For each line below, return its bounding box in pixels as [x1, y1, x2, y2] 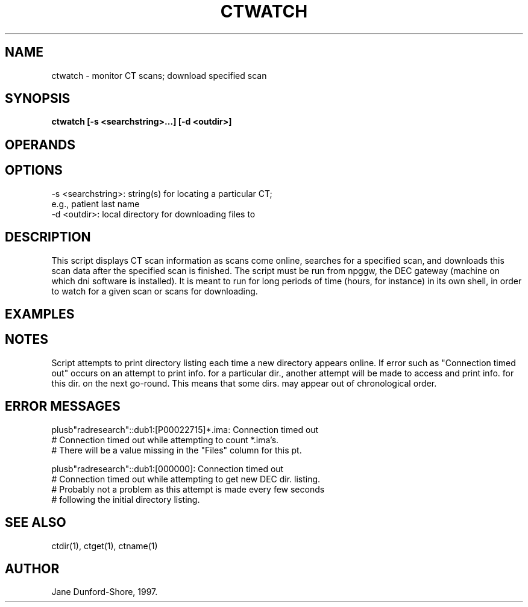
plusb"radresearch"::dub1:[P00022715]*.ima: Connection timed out [51, 424, 319, 435]
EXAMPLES [5, 306, 75, 322]
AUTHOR [5, 561, 60, 576]
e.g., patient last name [51, 198, 140, 209]
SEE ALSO [5, 515, 66, 531]
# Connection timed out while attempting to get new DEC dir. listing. [51, 473, 321, 484]
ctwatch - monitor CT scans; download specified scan [51, 70, 267, 81]
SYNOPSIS [5, 91, 71, 107]
